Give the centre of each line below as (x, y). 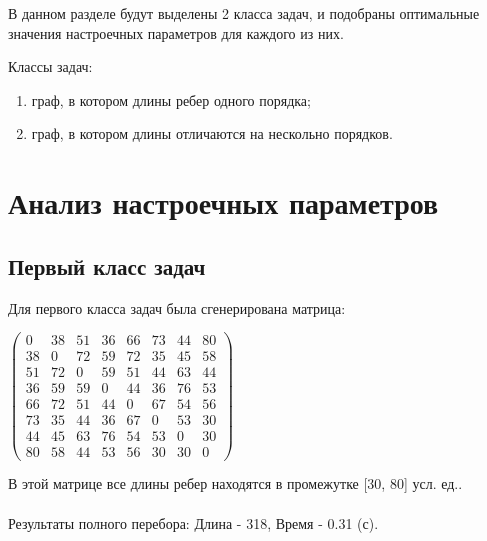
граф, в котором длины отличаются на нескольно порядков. (212, 133)
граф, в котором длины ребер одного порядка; (171, 99)
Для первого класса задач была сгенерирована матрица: (177, 307)
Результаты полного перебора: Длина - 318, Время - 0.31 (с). (193, 522)
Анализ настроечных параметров (223, 202)
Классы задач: (50, 66)
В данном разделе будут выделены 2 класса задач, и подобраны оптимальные (244, 13)
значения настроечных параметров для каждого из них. (176, 32)
